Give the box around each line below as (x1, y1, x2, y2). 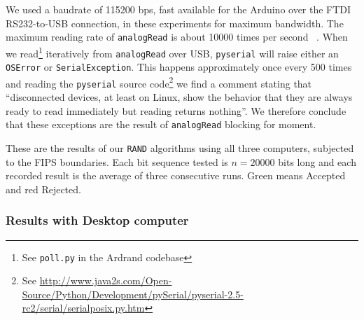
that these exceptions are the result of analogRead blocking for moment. (6, 117, 316, 132)
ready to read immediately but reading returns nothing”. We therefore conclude (6, 103, 346, 118)
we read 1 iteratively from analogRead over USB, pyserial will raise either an (6, 43, 339, 60)
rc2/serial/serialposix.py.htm (22, 300, 145, 315)
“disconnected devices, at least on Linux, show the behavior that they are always (6, 90, 353, 104)
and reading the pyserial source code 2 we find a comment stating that (6, 74, 312, 90)
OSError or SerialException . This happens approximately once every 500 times (6, 60, 352, 74)
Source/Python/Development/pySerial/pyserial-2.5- (22, 286, 244, 301)
